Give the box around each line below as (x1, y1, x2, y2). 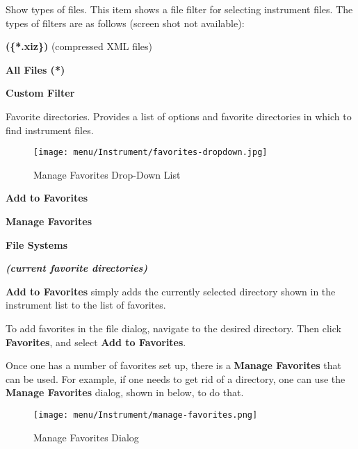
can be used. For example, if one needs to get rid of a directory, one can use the (6, 371, 345, 386)
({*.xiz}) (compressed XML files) (6, 39, 153, 54)
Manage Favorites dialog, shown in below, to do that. (6, 385, 244, 400)
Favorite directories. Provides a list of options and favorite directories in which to (6, 108, 352, 123)
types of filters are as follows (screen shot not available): (6, 15, 245, 30)
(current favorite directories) (6, 261, 148, 275)
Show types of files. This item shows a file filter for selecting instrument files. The (6, 2, 353, 16)
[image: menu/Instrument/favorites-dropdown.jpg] (33, 147, 268, 158)
